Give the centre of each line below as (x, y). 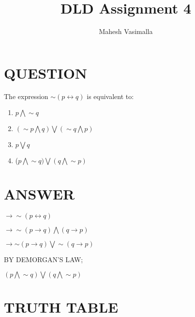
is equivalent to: (110, 96)
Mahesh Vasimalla (126, 31)
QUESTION (46, 73)
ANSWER (39, 194)
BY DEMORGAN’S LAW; (44, 259)
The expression (26, 96)
